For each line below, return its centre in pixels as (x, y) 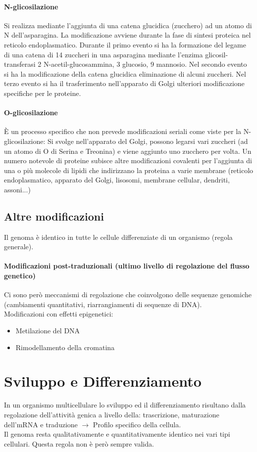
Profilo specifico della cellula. (137, 424)
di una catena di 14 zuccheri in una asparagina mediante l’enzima (103, 54)
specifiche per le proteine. (43, 93)
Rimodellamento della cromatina (65, 347)
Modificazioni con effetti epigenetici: (59, 314)
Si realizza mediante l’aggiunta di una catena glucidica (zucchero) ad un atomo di (128, 25)
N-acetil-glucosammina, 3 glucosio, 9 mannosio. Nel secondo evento (145, 64)
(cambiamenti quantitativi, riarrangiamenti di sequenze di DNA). (103, 304)
